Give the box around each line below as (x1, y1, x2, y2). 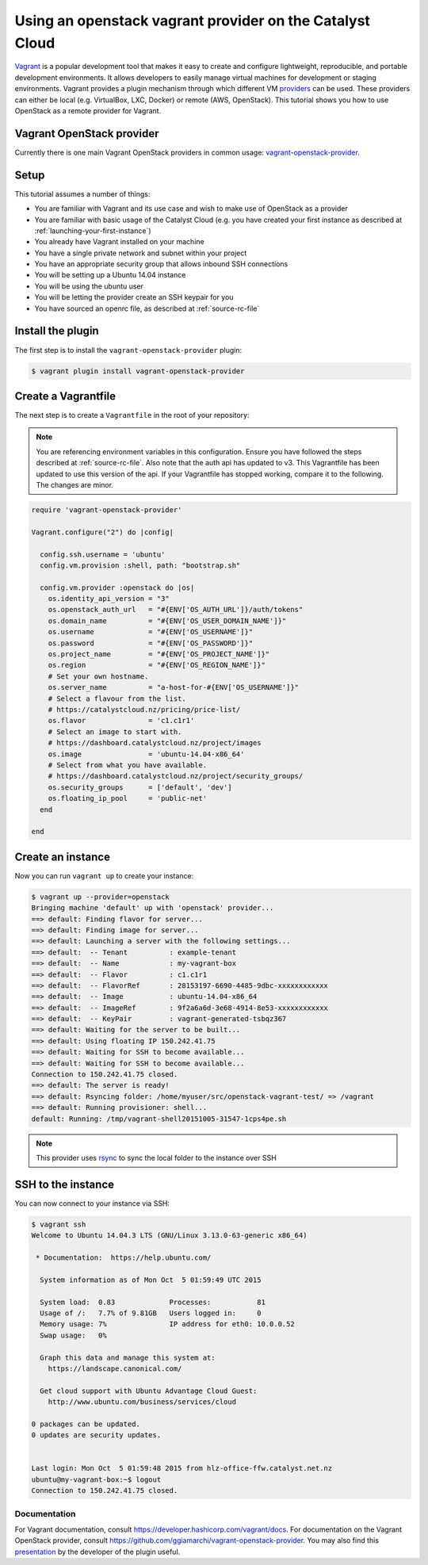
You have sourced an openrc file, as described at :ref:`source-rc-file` (34, 304, 260, 313)
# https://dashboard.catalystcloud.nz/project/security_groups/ (48, 771, 304, 781)
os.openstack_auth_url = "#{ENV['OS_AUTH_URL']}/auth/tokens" (48, 605, 304, 614)
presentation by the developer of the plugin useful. (14, 1547, 181, 1556)
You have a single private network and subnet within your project (34, 248, 247, 258)
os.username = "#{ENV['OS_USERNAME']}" (48, 627, 254, 637)
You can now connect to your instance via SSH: (14, 1198, 170, 1208)
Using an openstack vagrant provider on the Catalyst (14, 12, 370, 29)
